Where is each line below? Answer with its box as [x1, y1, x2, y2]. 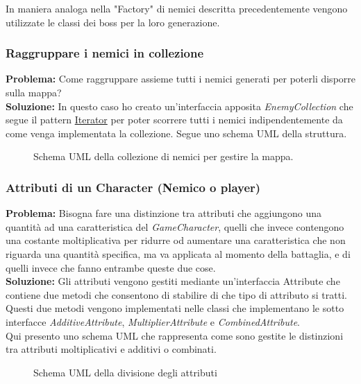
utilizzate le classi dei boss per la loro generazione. [6, 15, 220, 29]
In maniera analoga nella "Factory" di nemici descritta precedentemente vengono [6, 1, 348, 15]
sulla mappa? [6, 85, 62, 99]
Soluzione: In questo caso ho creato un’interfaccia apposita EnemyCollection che [6, 98, 353, 113]
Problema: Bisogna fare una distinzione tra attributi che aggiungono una [6, 206, 321, 220]
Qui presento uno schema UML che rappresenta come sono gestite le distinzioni [6, 328, 344, 342]
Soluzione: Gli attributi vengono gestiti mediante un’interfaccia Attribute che [6, 274, 340, 288]
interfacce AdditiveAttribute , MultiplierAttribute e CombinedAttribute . [6, 314, 300, 329]
